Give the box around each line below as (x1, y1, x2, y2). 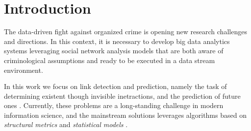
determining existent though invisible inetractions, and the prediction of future (4, 90, 241, 101)
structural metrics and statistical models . (4, 119, 128, 130)
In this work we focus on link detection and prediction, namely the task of (4, 81, 227, 91)
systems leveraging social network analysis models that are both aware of (4, 45, 224, 56)
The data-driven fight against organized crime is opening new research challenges (4, 26, 247, 37)
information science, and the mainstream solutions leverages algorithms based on (4, 109, 247, 120)
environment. (4, 65, 43, 75)
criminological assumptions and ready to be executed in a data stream (4, 55, 215, 65)
